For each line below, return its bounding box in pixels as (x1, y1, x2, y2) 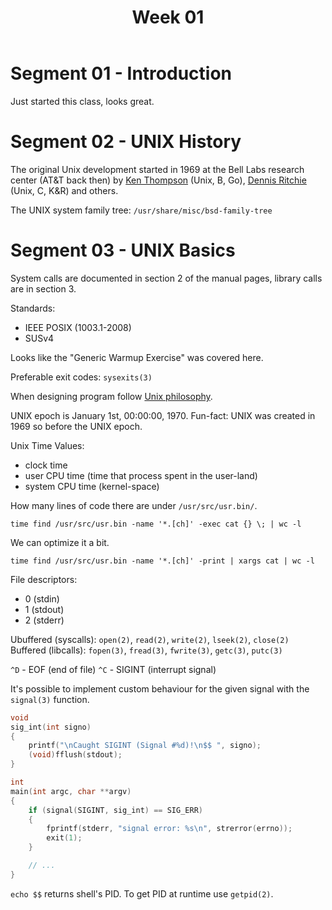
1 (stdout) (24, 603, 65, 615)
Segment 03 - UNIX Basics (10, 239, 236, 262)
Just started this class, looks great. (10, 95, 155, 107)
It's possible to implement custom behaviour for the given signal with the (10, 682, 310, 695)
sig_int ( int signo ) (10, 722, 92, 732)
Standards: (10, 302, 56, 314)
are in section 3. (10, 282, 77, 295)
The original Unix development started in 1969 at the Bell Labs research (10, 163, 305, 175)
